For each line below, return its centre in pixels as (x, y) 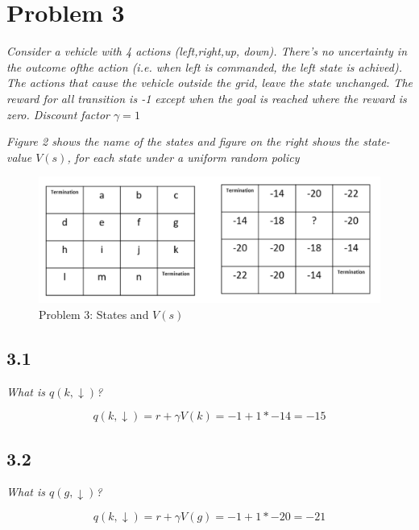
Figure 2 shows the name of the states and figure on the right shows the (183, 141)
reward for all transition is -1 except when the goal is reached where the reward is (207, 98)
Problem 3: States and (94, 314)
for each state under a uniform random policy (187, 157)
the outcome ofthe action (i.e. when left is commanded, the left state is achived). (204, 66)
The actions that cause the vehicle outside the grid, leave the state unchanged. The (209, 83)
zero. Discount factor (58, 114)
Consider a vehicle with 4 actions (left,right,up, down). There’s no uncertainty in (207, 51)
